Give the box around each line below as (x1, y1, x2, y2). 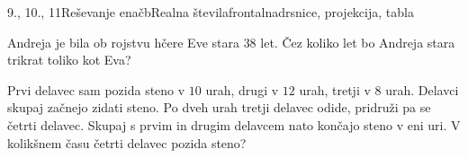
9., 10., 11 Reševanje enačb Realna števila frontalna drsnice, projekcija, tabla (7, 3, 414, 21)
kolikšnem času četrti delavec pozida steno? (7, 133, 247, 152)
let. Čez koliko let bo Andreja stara (260, 32, 455, 51)
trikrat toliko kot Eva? (7, 50, 131, 69)
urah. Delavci (385, 80, 459, 99)
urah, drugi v (205, 80, 279, 99)
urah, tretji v (299, 80, 371, 99)
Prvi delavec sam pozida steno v (7, 80, 185, 99)
